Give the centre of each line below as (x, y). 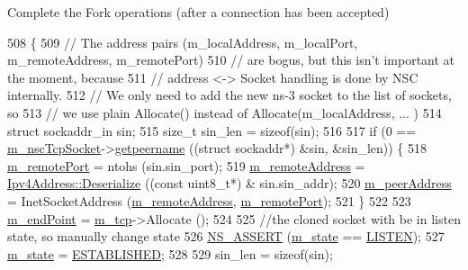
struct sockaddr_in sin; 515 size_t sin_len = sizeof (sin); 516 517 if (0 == (212, 130)
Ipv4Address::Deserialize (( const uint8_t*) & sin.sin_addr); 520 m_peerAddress (229, 183)
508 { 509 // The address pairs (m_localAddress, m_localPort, (183, 42)
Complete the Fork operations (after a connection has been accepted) (198, 12)
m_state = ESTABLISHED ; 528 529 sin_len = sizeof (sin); (170, 253)
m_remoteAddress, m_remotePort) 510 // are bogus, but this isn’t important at (231, 60)
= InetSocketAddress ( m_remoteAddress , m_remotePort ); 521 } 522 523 (209, 200)
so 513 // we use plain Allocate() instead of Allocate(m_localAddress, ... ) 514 (225, 112)
